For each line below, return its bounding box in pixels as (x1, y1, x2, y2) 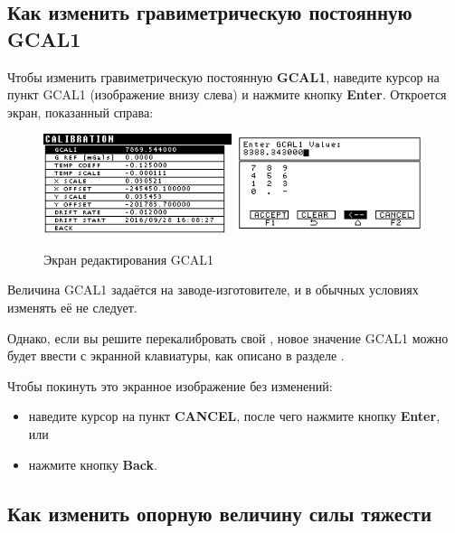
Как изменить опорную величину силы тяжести (7, 499, 432, 527)
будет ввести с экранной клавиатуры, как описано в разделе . (7, 346, 345, 365)
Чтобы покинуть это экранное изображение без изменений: (7, 376, 333, 395)
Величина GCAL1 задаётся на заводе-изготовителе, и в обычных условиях (7, 280, 419, 299)
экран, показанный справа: (7, 102, 154, 121)
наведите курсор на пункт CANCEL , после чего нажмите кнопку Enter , (28, 407, 441, 425)
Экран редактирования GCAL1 (43, 249, 214, 268)
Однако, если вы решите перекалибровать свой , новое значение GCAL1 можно (7, 328, 449, 347)
